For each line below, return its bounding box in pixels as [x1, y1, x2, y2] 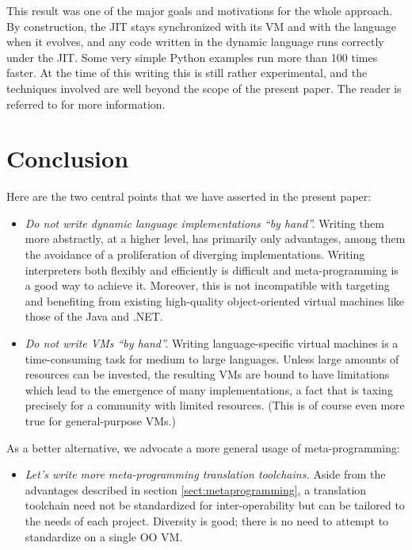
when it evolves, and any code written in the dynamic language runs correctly [6, 33, 384, 50]
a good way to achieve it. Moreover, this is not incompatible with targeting [25, 277, 390, 294]
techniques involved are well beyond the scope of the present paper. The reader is [6, 79, 402, 96]
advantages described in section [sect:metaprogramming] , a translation [25, 481, 367, 498]
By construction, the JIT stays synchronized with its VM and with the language [6, 17, 397, 34]
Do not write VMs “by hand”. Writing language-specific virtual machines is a [25, 335, 399, 352]
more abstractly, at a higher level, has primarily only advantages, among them [25, 230, 406, 247]
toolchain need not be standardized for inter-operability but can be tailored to [25, 497, 405, 513]
